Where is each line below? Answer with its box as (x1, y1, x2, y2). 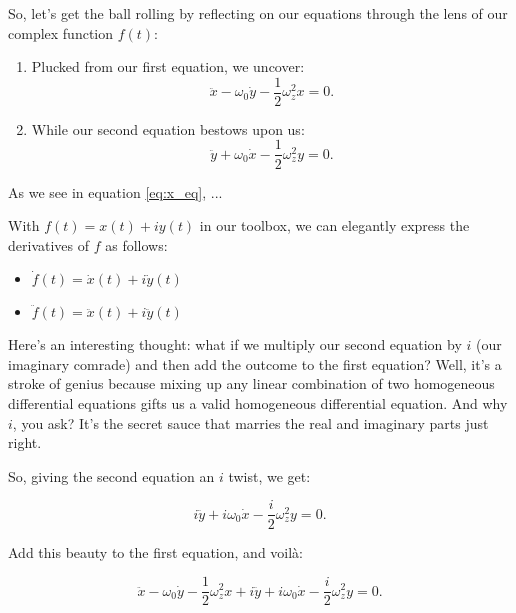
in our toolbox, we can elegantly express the (199, 215, 470, 236)
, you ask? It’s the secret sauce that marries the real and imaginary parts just (12, 412, 489, 433)
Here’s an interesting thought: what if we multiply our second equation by (8, 334, 462, 355)
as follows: (105, 234, 168, 255)
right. (8, 432, 42, 453)
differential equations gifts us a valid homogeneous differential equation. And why (8, 393, 508, 414)
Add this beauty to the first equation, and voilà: (8, 541, 304, 562)
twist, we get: (228, 465, 311, 486)
